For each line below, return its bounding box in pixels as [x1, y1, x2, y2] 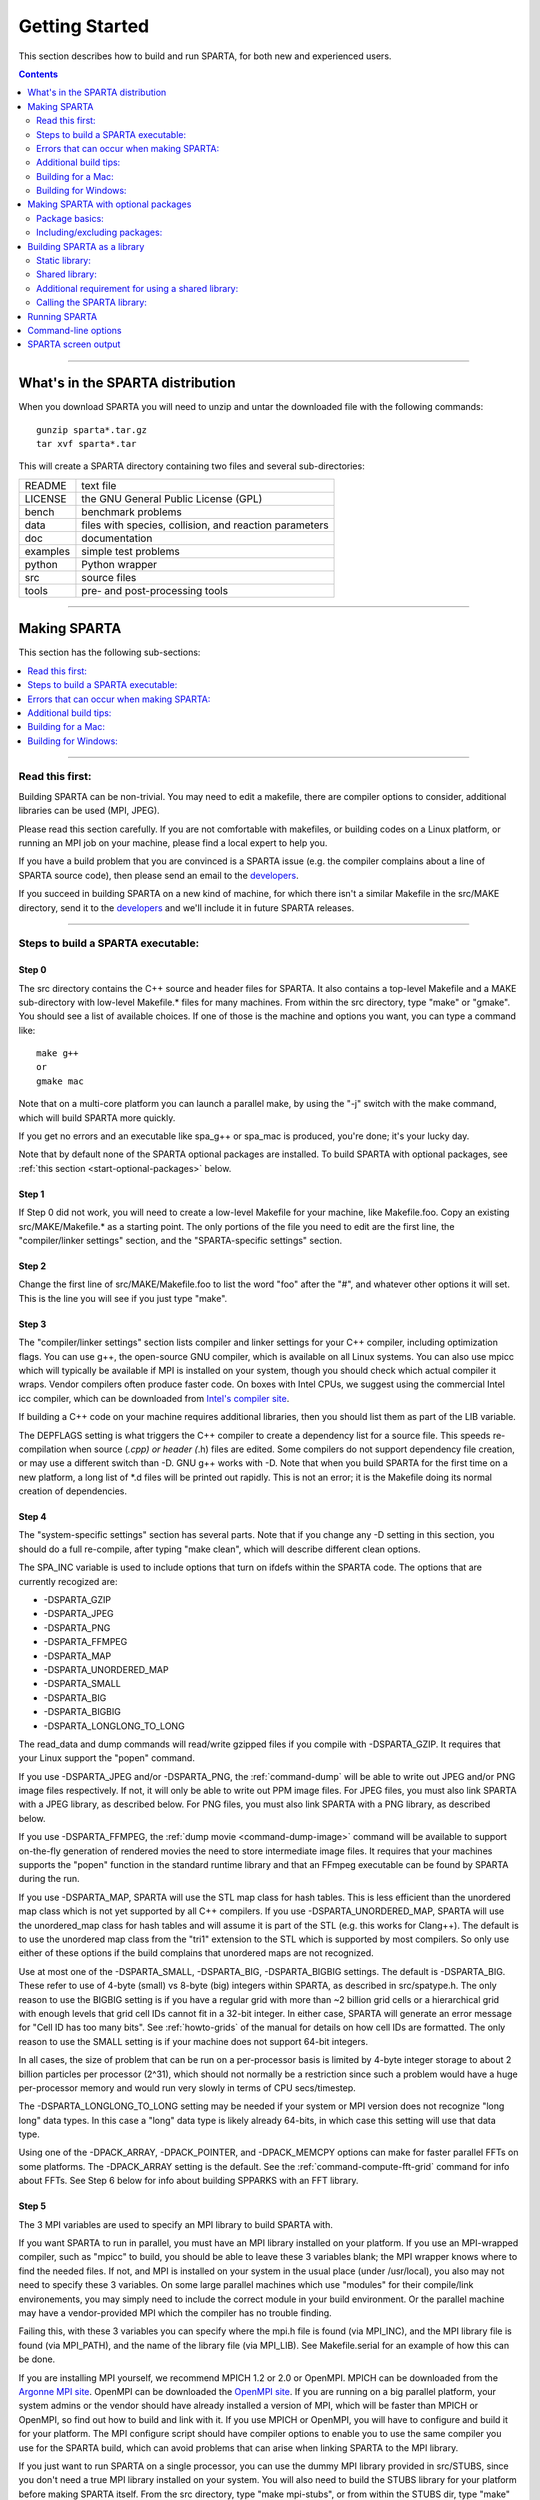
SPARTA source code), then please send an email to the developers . [18, 869, 299, 881]
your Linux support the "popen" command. [18, 1752, 195, 1764]
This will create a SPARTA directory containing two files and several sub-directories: [18, 460, 365, 472]
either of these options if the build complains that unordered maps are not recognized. [18, 1947, 374, 1959]
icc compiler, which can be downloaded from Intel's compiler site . [18, 1392, 290, 1404]
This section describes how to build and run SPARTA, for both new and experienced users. [18, 50, 392, 62]
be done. [18, 2353, 56, 2365]
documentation [81, 531, 153, 545]
